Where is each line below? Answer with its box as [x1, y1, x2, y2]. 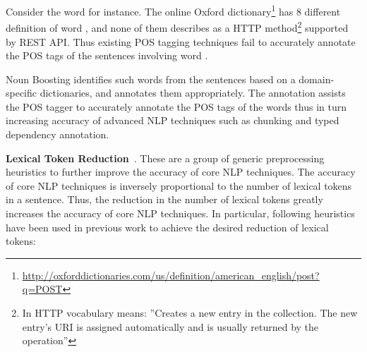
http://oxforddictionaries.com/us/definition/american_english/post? [22, 267, 320, 282]
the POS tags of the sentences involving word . [6, 48, 208, 63]
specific [6, 85, 37, 100]
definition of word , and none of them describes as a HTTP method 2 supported [6, 18, 349, 35]
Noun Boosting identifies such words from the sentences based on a [6, 71, 296, 86]
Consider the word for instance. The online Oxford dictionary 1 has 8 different [6, 2, 341, 18]
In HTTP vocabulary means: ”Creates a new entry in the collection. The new [22, 305, 358, 320]
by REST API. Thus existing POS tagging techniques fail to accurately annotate [6, 34, 356, 49]
